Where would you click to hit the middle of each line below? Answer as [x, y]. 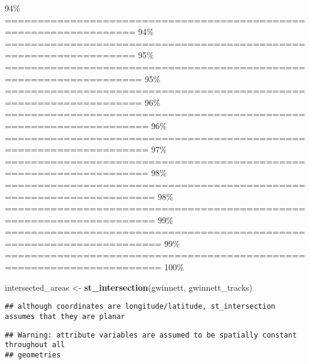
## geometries [33, 355]
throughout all [35, 345]
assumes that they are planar [65, 316]
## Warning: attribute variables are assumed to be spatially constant [151, 335]
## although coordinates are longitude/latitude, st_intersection [140, 307]
